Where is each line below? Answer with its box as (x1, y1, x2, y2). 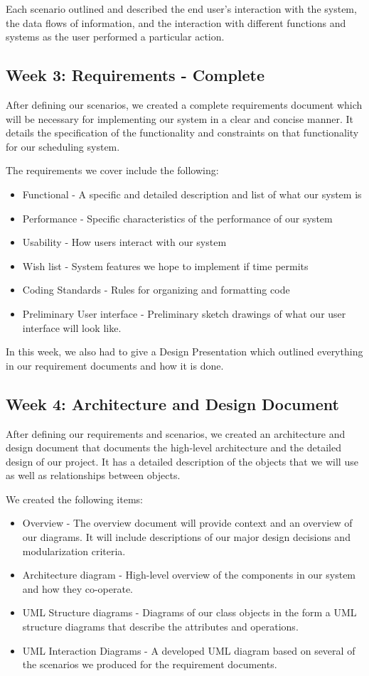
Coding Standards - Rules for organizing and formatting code (22, 282, 290, 297)
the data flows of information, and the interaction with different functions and (6, 15, 346, 30)
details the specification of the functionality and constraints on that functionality (6, 125, 359, 140)
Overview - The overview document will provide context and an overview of (22, 515, 353, 530)
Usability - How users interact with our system (22, 235, 227, 250)
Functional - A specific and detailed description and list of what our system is (22, 186, 362, 201)
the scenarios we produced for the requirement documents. (22, 657, 277, 672)
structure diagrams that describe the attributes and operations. (22, 619, 299, 634)
